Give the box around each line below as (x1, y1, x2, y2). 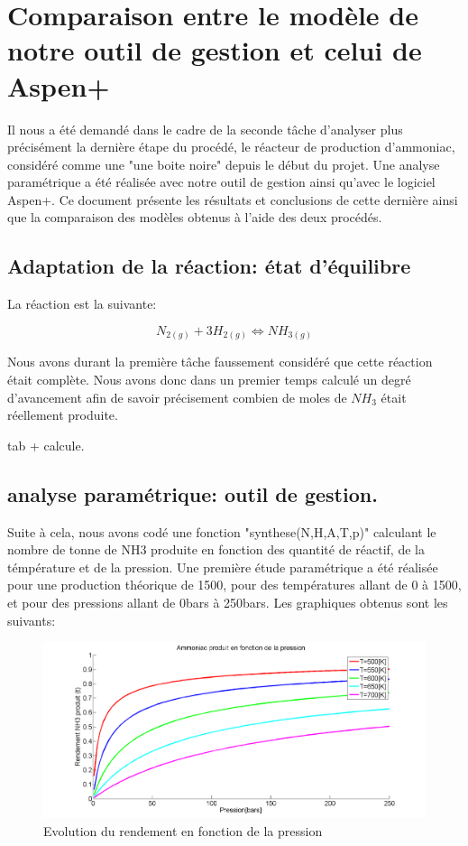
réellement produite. (7, 405, 118, 424)
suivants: (7, 610, 56, 629)
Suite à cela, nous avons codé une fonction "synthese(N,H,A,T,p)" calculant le (7, 522, 436, 541)
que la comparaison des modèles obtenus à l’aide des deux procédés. (7, 208, 382, 227)
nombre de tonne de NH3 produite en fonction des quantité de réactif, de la (7, 540, 425, 559)
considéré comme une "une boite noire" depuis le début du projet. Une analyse (7, 154, 440, 173)
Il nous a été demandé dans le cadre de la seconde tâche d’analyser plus (7, 119, 403, 138)
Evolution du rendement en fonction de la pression (43, 821, 323, 840)
